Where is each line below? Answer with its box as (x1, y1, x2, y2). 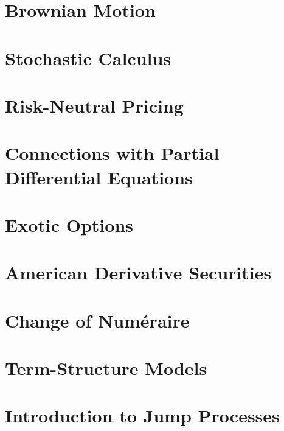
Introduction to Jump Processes (5, 403, 280, 428)
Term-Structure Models (5, 356, 207, 380)
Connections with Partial (5, 141, 220, 166)
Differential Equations (5, 164, 193, 189)
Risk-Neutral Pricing (5, 93, 184, 117)
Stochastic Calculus (5, 45, 171, 70)
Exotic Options (5, 212, 133, 237)
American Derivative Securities (5, 260, 272, 285)
